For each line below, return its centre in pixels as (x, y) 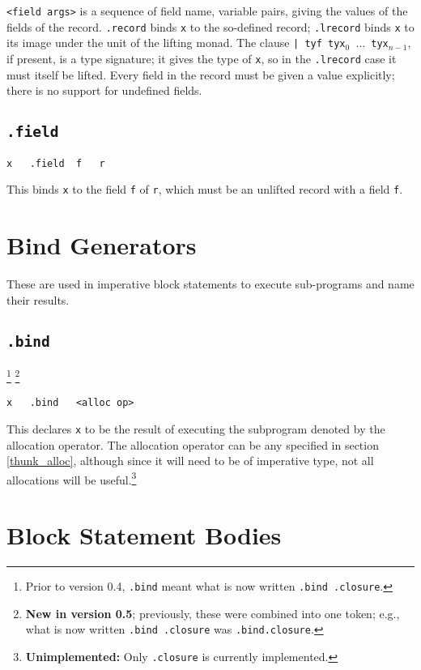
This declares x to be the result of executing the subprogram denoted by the (196, 428)
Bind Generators (102, 245)
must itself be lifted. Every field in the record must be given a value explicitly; (201, 74)
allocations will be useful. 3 (72, 478)
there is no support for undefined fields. (104, 90)
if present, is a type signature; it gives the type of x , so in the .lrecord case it (202, 58)
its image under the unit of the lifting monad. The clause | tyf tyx (176, 43)
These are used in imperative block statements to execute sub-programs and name (210, 284)
